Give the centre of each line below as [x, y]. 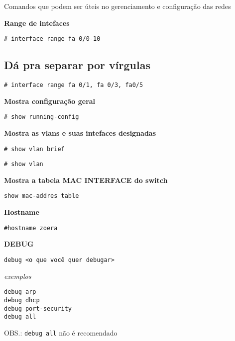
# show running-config [42, 117]
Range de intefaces [37, 23]
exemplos [18, 276]
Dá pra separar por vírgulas [77, 65]
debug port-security [38, 308]
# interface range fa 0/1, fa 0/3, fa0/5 [74, 85]
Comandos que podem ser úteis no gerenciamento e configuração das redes [117, 6]
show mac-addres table [42, 196]
